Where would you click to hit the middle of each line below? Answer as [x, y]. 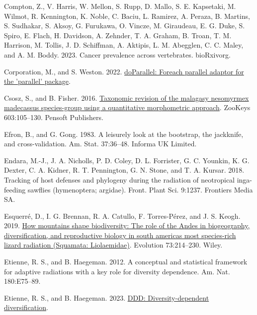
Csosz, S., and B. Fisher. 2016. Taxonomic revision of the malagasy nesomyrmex [127, 97]
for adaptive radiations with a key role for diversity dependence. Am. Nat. [117, 271]
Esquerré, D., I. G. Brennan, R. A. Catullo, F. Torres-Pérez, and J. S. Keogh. [122, 216]
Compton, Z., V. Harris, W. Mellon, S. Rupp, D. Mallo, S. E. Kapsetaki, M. [120, 6]
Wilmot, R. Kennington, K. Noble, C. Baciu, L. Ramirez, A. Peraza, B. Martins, [127, 16]
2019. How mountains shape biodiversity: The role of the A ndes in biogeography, [127, 225]
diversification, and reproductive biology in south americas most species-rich [120, 235]
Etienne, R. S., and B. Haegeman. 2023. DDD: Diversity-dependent [107, 297]
